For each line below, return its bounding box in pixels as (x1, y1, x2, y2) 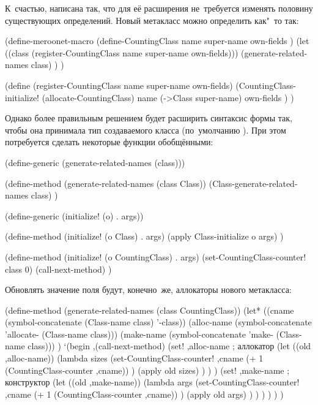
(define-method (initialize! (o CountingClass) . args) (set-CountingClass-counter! (5, 250, 306, 263)
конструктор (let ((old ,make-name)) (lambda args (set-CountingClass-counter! (5, 376, 300, 388)
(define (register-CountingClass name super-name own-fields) (5, 78, 233, 91)
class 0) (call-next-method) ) (5, 262, 112, 275)
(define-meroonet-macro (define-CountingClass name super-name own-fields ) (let (5, 34, 309, 47)
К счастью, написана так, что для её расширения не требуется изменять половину (5, 2, 313, 14)
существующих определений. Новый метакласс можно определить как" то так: (5, 13, 299, 26)
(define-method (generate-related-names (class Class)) (5, 176, 207, 189)
